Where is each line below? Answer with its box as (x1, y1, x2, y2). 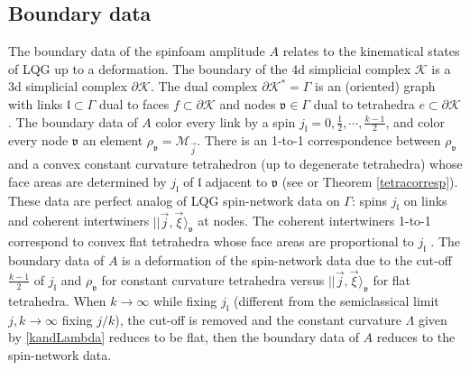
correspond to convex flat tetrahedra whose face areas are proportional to (8, 232, 414, 251)
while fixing (152, 291, 217, 310)
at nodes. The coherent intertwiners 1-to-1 (198, 211, 431, 230)
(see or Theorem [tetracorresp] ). (281, 171, 458, 190)
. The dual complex (150, 77, 258, 96)
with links (8, 94, 63, 113)
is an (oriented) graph (315, 77, 436, 96)
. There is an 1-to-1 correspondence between (197, 131, 441, 150)
